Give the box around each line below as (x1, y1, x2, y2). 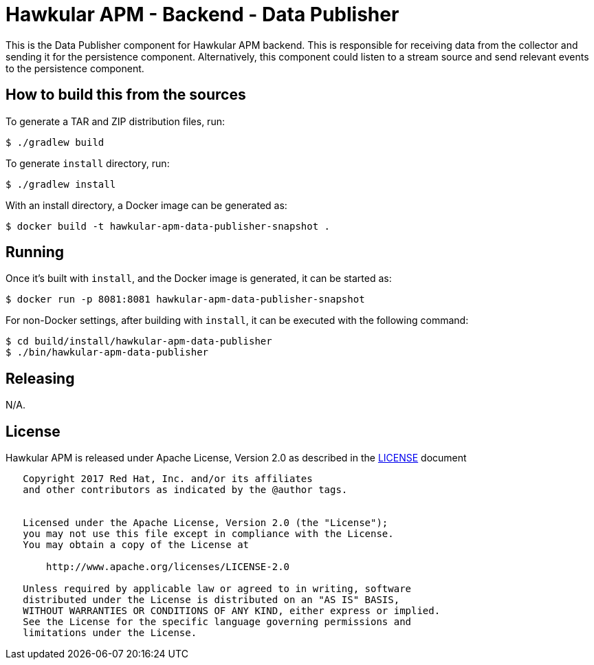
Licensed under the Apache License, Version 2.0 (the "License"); (23, 517, 388, 529)
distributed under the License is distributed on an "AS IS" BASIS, (23, 594, 400, 606)
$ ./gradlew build (5, 136, 104, 148)
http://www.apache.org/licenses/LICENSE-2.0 (46, 561, 290, 573)
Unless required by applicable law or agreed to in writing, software (23, 583, 412, 595)
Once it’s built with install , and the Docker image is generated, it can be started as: (5, 272, 392, 285)
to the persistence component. (5, 62, 144, 74)
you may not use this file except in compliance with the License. (23, 528, 394, 540)
